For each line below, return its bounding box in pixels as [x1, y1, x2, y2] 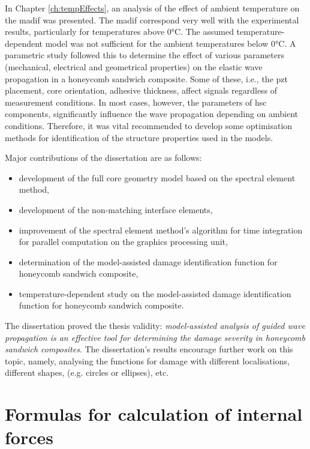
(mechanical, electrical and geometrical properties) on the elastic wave [5, 60, 263, 73]
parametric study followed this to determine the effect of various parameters [5, 49, 285, 61]
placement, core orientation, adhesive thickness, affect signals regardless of [5, 84, 278, 97]
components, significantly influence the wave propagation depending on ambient [5, 107, 299, 120]
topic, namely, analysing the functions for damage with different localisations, [5, 354, 290, 367]
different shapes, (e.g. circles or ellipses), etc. [5, 366, 169, 379]
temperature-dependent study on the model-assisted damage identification [19, 287, 291, 300]
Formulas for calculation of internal [5, 402, 303, 426]
